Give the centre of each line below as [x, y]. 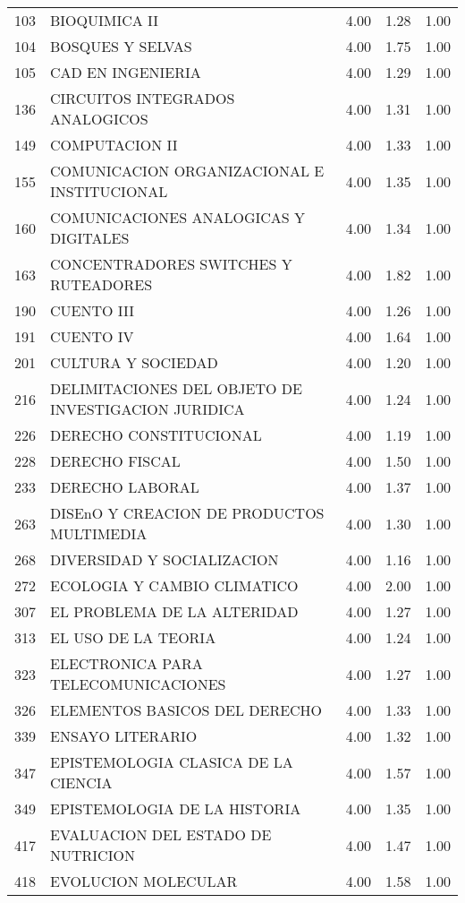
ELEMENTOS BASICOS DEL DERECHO [186, 710]
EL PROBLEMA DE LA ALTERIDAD [174, 611]
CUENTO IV [92, 336]
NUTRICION [93, 855]
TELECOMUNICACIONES [138, 684]
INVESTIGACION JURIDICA [148, 409]
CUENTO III [93, 310]
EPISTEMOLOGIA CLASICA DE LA [172, 762]
